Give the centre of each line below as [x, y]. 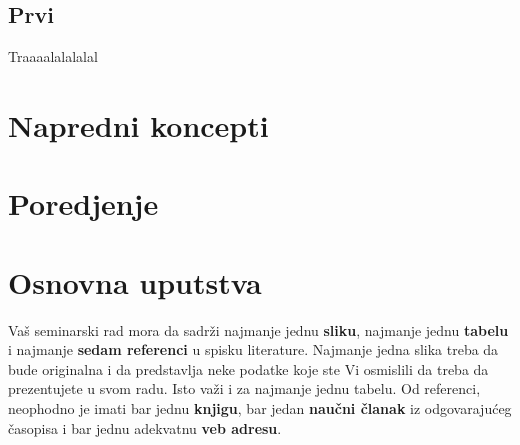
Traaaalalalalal [53, 56]
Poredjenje [83, 203]
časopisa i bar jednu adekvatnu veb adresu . [145, 427]
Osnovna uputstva [135, 281]
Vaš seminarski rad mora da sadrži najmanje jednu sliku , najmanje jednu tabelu [258, 329]
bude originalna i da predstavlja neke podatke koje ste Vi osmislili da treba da [248, 368]
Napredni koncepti [138, 124]
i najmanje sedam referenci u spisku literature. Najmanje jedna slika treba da [253, 349]
